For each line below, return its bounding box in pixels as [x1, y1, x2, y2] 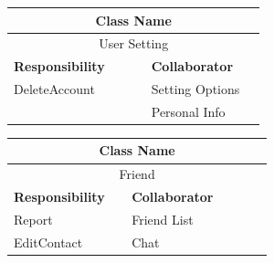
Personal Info [151, 101, 226, 121]
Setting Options [151, 79, 240, 99]
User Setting [99, 34, 169, 53]
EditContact [14, 232, 83, 251]
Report [14, 210, 53, 228]
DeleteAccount [14, 79, 95, 99]
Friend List [132, 210, 194, 228]
